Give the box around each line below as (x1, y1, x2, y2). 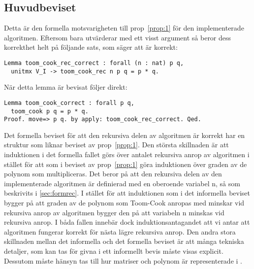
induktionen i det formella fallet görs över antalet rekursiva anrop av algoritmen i (4, 149, 250, 160)
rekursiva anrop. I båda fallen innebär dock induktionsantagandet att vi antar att (4, 217, 250, 227)
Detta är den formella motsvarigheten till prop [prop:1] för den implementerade (4, 23, 244, 33)
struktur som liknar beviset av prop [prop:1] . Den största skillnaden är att (4, 139, 229, 150)
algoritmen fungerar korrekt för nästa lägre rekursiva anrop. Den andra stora (4, 226, 236, 236)
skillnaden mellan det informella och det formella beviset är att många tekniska (4, 236, 244, 246)
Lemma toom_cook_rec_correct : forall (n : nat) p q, (4, 59, 184, 67)
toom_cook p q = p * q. (11, 107, 89, 115)
